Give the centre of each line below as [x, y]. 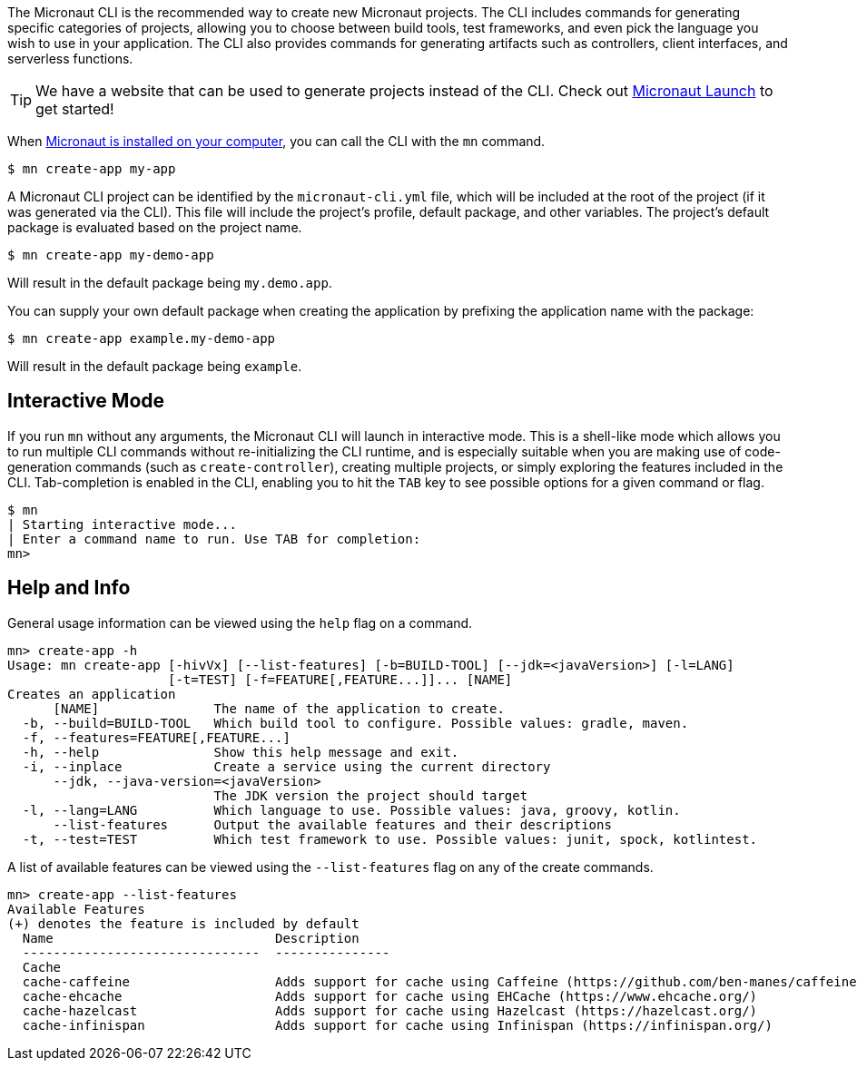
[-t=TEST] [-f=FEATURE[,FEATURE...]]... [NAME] [340, 679]
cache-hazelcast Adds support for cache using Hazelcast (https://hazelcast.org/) [390, 1010]
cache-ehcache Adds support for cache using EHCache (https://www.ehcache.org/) [390, 996]
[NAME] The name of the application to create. [279, 708]
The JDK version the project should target [371, 795]
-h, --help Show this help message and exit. [241, 752]
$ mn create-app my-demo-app [111, 255]
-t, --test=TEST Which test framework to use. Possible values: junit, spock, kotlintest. [390, 839]
